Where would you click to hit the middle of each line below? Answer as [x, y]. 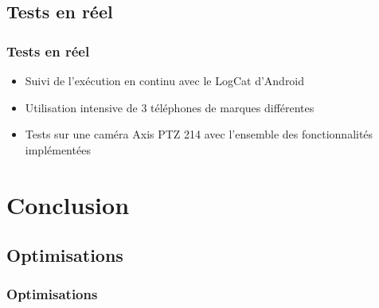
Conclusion [68, 204]
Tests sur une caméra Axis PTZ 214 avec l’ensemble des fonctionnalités [199, 134]
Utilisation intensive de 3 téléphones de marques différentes [170, 107]
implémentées [58, 149]
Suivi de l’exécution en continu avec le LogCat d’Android [165, 80]
